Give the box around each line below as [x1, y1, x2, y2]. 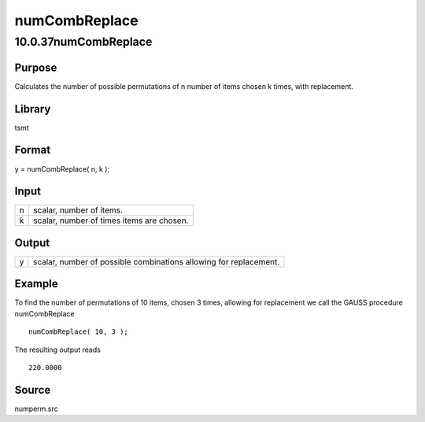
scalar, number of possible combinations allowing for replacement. [32, 256, 280, 267]
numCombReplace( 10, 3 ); [28, 328, 129, 336]
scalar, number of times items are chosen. [32, 215, 189, 226]
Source [14, 383, 51, 397]
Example [14, 277, 58, 291]
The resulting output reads [14, 345, 102, 354]
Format [14, 143, 51, 157]
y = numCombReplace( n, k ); [14, 164, 110, 173]
